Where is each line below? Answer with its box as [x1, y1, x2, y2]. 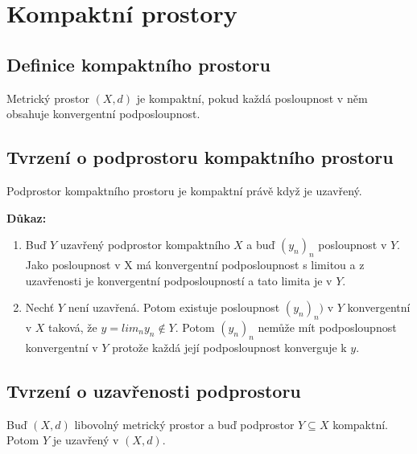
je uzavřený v [52, 432, 119, 448]
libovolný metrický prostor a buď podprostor [74, 415, 295, 432]
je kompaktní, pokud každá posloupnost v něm [136, 89, 368, 106]
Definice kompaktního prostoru [6, 51, 270, 76]
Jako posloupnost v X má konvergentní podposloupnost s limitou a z [25, 256, 365, 272]
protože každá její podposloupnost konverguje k [112, 338, 347, 355]
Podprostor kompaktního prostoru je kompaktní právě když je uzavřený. [6, 182, 362, 198]
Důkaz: [6, 209, 47, 226]
